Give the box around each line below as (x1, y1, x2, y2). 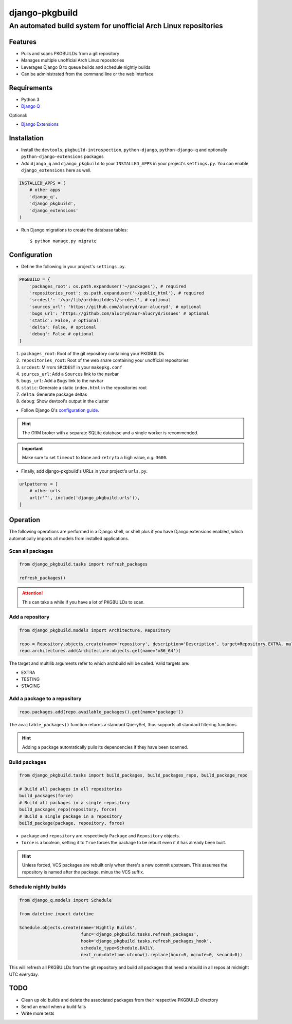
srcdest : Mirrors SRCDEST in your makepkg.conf (21, 364, 123, 370)
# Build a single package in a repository (19, 813, 122, 819)
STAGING (21, 683, 40, 689)
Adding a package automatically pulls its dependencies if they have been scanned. (22, 744, 188, 750)
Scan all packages (9, 547, 54, 554)
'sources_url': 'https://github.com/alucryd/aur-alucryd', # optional (29, 304, 202, 309)
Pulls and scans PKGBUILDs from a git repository (21, 50, 120, 56)
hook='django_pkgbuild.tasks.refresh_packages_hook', (80, 938, 212, 944)
